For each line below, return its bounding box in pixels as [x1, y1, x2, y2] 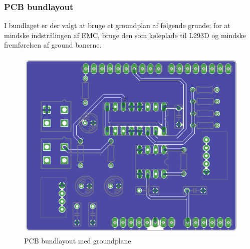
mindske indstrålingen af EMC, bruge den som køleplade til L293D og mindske [4, 30, 246, 40]
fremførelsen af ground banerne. [4, 40, 102, 50]
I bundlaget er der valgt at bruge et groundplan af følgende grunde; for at [4, 20, 230, 31]
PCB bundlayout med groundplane [24, 235, 131, 246]
